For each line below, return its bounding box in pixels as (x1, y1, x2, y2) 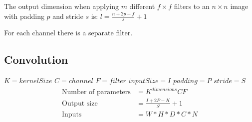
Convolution (4, 52, 68, 67)
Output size (61, 100, 98, 107)
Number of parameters (61, 89, 131, 96)
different (129, 1, 155, 11)
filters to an (174, 1, 210, 11)
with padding (4, 10, 44, 21)
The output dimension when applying (4, 1, 119, 11)
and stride (52, 10, 83, 21)
